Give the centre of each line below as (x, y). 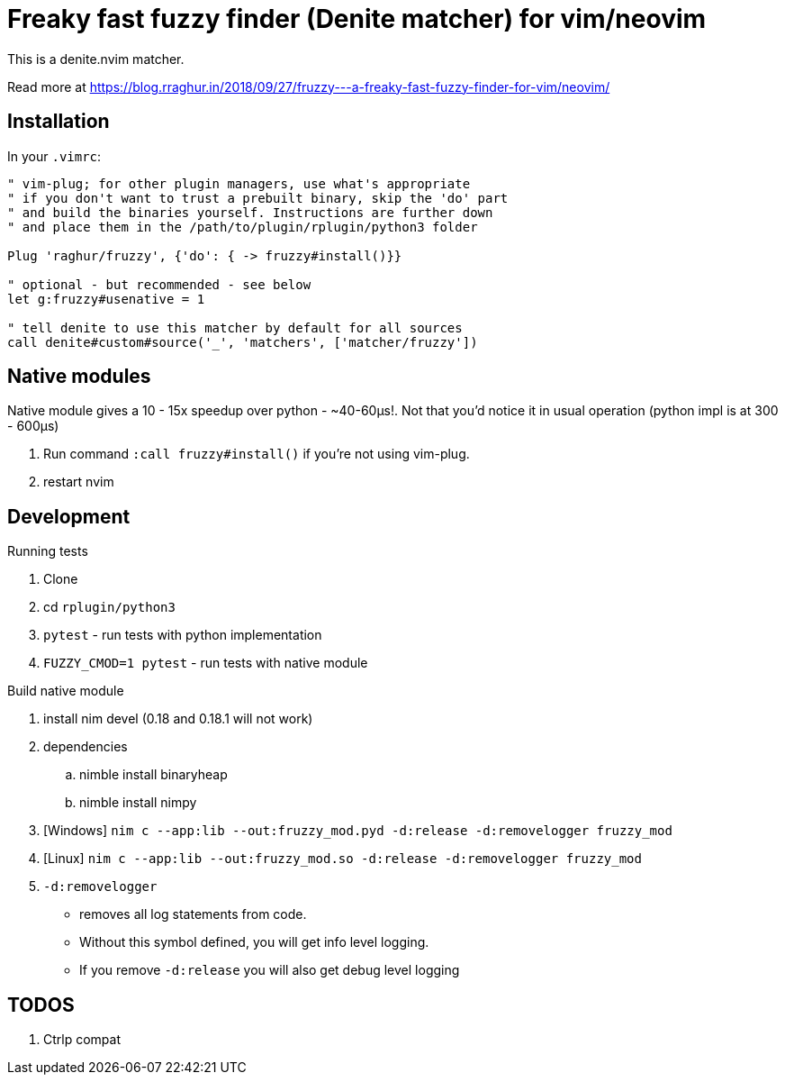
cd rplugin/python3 (109, 607)
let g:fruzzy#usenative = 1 (106, 299)
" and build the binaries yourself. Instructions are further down (250, 212)
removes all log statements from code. (193, 914)
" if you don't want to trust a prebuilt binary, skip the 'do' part (258, 198)
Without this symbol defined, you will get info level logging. (254, 942)
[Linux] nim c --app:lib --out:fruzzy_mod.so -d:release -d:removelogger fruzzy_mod (343, 859)
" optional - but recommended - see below (159, 284)
